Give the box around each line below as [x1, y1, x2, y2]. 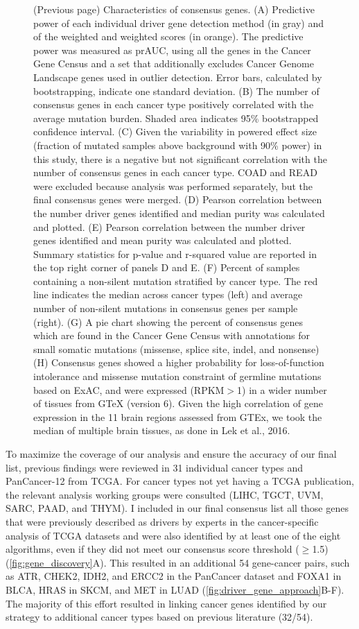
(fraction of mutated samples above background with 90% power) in [33, 137, 322, 152]
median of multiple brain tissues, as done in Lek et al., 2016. [33, 423, 290, 438]
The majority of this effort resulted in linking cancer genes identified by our [6, 596, 327, 610]
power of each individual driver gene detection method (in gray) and [33, 15, 324, 30]
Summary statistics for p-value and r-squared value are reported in [33, 246, 317, 261]
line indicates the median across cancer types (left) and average [33, 287, 303, 302]
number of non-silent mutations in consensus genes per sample [33, 301, 298, 316]
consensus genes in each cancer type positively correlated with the [33, 97, 314, 112]
